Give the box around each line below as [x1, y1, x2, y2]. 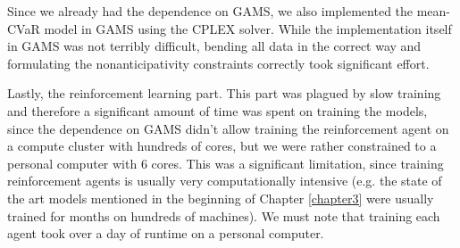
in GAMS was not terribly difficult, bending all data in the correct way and [7, 37, 422, 55]
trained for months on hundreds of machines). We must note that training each [7, 206, 440, 225]
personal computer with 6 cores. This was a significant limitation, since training [7, 153, 444, 172]
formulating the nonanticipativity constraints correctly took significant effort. [7, 54, 430, 72]
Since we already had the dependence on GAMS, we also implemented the [7, 2, 414, 20]
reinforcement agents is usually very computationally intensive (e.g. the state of [7, 171, 442, 190]
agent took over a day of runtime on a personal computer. [7, 224, 324, 243]
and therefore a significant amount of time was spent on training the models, [7, 101, 428, 120]
